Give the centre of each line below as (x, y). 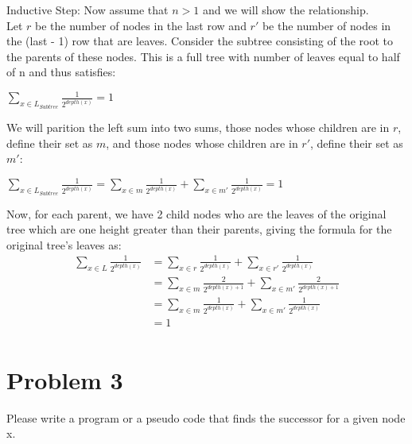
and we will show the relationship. (286, 10)
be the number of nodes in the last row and (141, 25)
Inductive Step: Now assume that (87, 10)
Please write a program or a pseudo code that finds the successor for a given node (206, 417)
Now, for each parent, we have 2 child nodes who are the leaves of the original (196, 213)
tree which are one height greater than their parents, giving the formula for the (199, 229)
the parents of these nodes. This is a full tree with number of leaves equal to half (203, 56)
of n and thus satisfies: (61, 72)
